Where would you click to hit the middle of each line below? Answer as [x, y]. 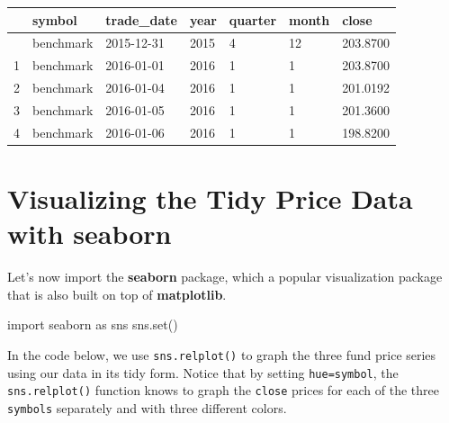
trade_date [141, 19]
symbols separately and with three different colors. [147, 407]
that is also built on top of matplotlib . [117, 294]
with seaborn [90, 234]
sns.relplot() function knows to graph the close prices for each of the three [223, 390]
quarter [253, 19]
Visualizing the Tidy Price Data [210, 198]
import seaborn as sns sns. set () [93, 324]
